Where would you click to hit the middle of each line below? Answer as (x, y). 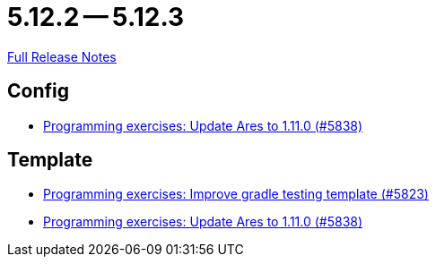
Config (38, 91)
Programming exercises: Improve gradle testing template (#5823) (236, 194)
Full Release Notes (62, 56)
